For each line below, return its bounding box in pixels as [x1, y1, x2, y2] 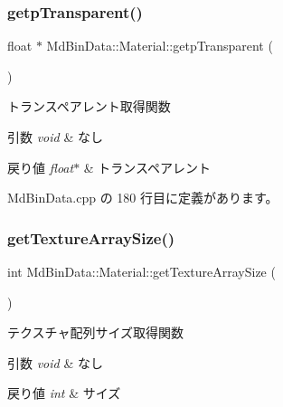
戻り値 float [7, 157, 74, 176]
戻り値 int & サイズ [7, 383, 121, 402]
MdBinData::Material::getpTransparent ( [46, 36, 273, 55]
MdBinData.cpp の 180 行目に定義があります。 [7, 188, 278, 207]
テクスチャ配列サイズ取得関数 [7, 323, 184, 342]
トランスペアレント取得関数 [7, 97, 171, 116]
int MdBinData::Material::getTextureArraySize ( [7, 262, 276, 280]
